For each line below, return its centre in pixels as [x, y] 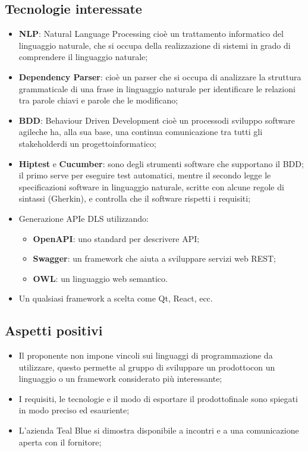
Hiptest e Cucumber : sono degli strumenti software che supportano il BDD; [161, 163]
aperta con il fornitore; [60, 442]
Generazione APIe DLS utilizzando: [84, 218]
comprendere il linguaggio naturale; [83, 57]
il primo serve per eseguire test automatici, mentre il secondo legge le [145, 175]
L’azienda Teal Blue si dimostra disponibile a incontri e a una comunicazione [159, 430]
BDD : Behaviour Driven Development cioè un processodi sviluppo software [157, 120]
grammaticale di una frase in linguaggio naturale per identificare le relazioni [157, 88]
